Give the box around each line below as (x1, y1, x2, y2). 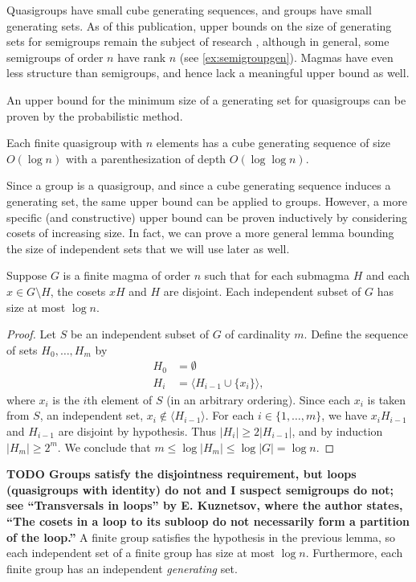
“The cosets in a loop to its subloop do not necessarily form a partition (6, 512, 410, 529)
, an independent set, (39, 407, 144, 424)
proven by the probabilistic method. (6, 107, 183, 124)
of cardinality (225, 326, 291, 342)
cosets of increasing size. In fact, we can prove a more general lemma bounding (6, 224, 394, 241)
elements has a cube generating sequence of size (156, 134, 391, 151)
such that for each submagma (204, 267, 349, 284)
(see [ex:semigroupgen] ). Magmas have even (179, 48, 394, 65)
